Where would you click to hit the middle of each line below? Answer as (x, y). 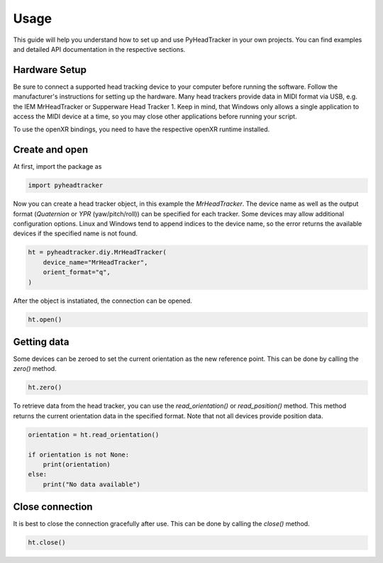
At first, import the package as (57, 167)
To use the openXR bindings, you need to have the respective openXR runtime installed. (141, 129)
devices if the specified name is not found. (76, 233)
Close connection (53, 507)
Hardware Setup (50, 70)
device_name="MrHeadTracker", (95, 262)
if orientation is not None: (79, 455)
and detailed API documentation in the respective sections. (99, 49)
